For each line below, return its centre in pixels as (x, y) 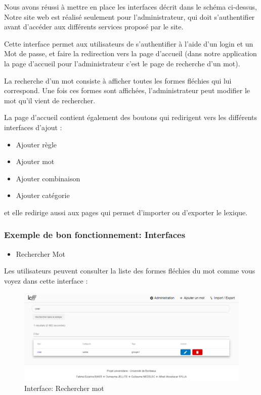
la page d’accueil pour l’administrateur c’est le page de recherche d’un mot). (122, 63)
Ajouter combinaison (48, 178)
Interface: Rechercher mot (64, 388)
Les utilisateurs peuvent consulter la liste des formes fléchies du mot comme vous (130, 271)
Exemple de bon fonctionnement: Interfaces (95, 235)
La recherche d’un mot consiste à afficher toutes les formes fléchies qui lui (118, 80)
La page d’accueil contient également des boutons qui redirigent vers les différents (131, 117)
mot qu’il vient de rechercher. (50, 100)
